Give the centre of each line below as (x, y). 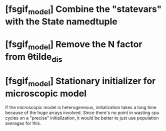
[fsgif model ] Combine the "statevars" (83, 10)
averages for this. (23, 123)
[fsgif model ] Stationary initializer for (80, 82)
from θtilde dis (34, 58)
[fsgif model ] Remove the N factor (74, 45)
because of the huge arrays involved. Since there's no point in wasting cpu (82, 113)
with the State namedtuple (61, 21)
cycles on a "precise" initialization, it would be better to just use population (82, 118)
